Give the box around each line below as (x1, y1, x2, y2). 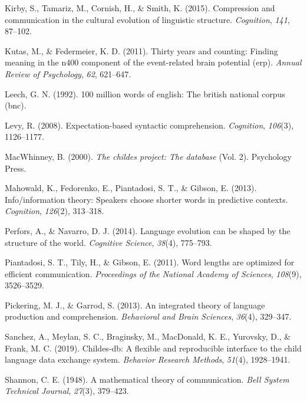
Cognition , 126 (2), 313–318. (5, 205, 104, 217)
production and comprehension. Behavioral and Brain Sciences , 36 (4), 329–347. (5, 310, 292, 323)
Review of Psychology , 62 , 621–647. (5, 67, 131, 80)
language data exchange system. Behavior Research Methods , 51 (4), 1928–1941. (5, 353, 291, 366)
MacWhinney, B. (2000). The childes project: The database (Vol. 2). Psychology (5, 150, 292, 162)
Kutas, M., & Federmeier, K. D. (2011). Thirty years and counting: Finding (5, 44, 278, 57)
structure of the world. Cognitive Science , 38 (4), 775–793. (5, 236, 212, 248)
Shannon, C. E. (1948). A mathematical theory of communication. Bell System (5, 373, 289, 385)
